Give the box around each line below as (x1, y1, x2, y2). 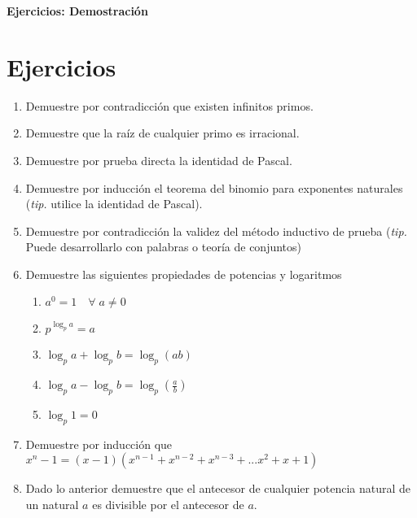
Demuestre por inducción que (25, 435, 173, 452)
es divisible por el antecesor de (92, 496, 244, 513)
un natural (25, 496, 79, 513)
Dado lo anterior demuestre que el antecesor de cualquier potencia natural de (25, 480, 411, 497)
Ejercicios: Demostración (7, 2, 148, 19)
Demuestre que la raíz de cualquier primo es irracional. (25, 124, 300, 141)
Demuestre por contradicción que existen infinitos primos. (25, 97, 314, 114)
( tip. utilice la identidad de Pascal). (25, 195, 203, 212)
